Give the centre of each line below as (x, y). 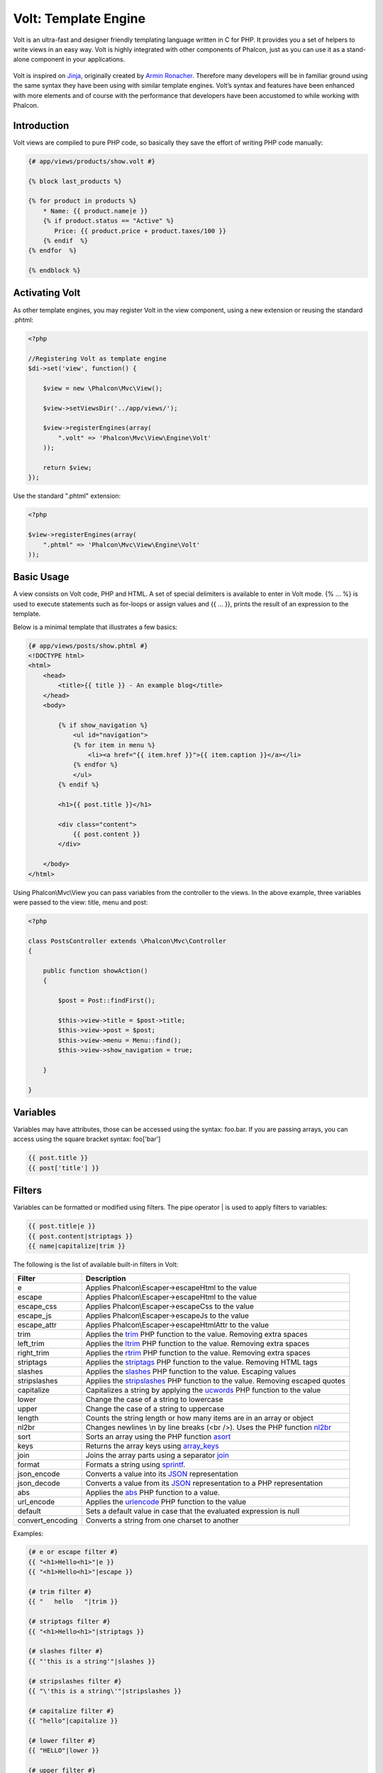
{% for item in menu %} (114, 745)
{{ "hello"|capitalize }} (73, 1721)
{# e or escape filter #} (73, 1552)
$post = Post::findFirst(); (107, 1001)
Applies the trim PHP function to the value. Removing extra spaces (196, 1334)
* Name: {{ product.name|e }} (95, 211)
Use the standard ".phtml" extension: (67, 496)
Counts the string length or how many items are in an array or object (199, 1418)
